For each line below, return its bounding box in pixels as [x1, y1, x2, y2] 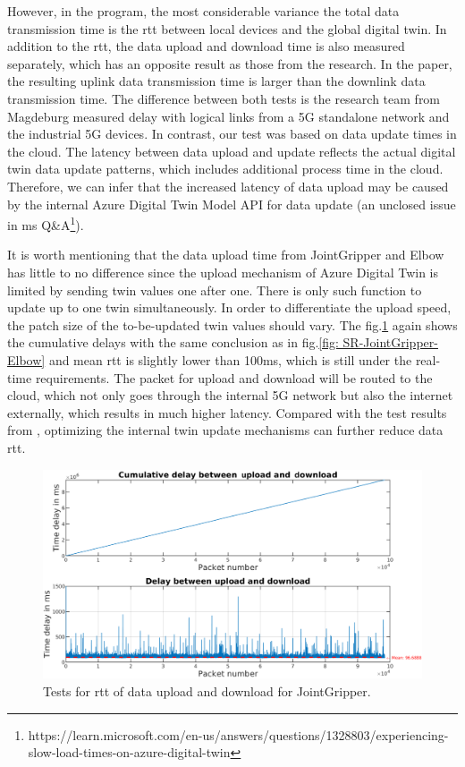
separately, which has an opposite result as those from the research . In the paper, [7, 54, 452, 72]
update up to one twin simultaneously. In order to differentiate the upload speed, [7, 298, 452, 317]
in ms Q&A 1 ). [7, 213, 84, 234]
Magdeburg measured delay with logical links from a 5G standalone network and [7, 107, 450, 125]
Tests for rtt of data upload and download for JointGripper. [43, 682, 371, 701]
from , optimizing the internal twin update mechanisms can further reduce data [7, 421, 444, 439]
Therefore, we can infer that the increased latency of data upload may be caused [7, 176, 449, 195]
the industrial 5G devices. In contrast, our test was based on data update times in [7, 124, 457, 143]
